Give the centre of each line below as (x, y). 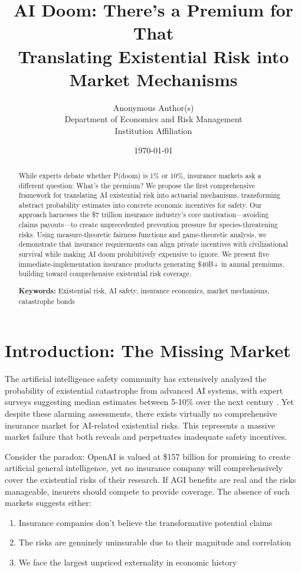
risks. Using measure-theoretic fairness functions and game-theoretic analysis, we (143, 234)
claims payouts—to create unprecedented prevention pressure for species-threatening (148, 225)
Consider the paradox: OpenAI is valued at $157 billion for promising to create (148, 456)
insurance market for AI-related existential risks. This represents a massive (140, 425)
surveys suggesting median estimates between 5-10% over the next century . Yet (149, 402)
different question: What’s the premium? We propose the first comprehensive (137, 185)
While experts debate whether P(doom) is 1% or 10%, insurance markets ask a (140, 175)
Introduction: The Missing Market (148, 350)
